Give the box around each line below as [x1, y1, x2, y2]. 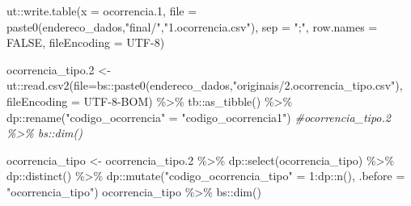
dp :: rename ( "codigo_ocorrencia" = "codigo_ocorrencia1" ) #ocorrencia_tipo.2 [6, 108, 391, 125]
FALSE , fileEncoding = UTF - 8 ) [6, 34, 165, 51]
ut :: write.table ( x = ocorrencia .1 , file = [6, 2, 197, 19]
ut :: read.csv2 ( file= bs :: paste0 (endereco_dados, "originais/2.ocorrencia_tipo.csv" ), [6, 77, 403, 94]
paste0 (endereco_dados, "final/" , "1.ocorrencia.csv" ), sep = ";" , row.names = [6, 18, 378, 35]
